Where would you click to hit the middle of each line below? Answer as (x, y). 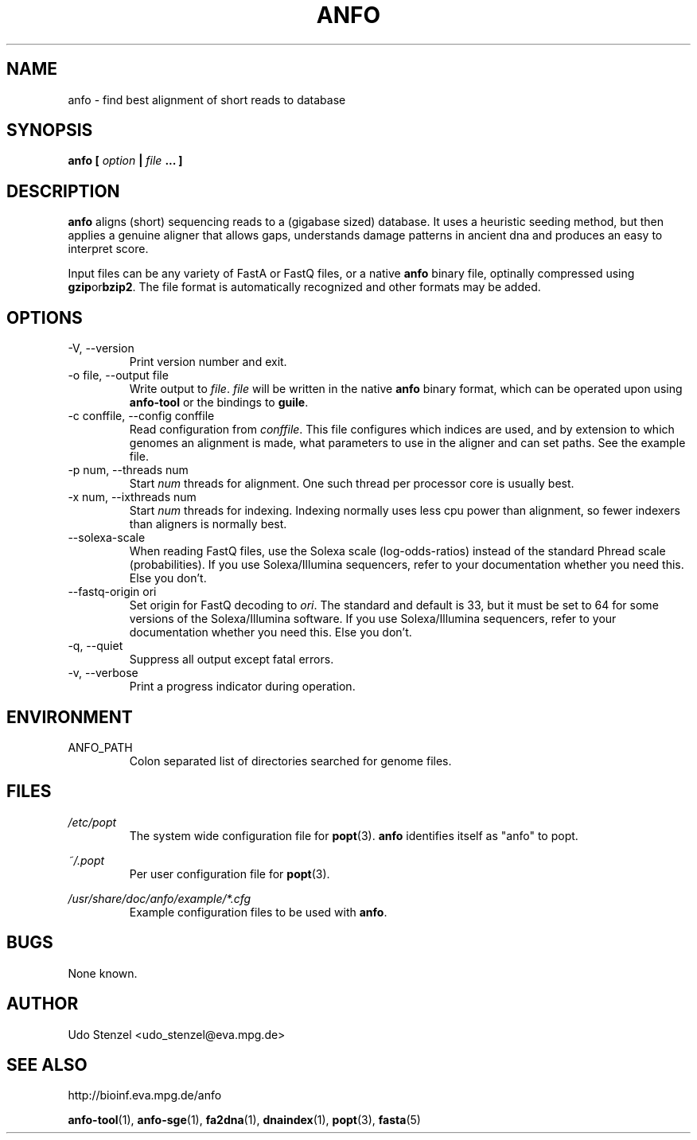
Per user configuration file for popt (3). (230, 873)
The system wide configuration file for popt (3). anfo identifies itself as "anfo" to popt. (354, 835)
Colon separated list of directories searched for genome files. (290, 761)
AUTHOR (43, 1004)
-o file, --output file (118, 375)
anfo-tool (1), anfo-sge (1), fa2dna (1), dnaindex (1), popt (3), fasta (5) (244, 1120)
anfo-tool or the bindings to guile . (219, 403)
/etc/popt (92, 822)
